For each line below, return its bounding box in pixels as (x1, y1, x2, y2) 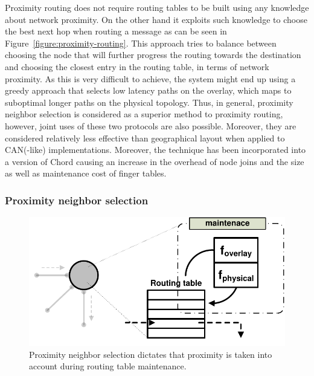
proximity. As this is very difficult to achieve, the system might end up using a (5, 72, 296, 85)
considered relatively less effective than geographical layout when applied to (5, 131, 285, 144)
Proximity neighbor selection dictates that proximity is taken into (29, 348, 272, 360)
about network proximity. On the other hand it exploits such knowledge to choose (5, 13, 307, 25)
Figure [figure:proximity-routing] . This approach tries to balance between (5, 36, 277, 49)
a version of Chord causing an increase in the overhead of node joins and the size (5, 155, 304, 167)
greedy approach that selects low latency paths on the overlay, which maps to (5, 84, 292, 97)
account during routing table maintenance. (29, 360, 187, 372)
